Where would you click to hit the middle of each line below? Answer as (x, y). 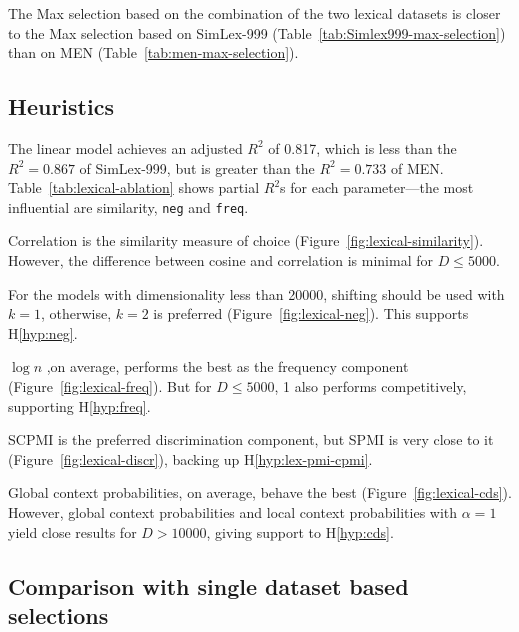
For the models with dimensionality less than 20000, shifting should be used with (256, 293)
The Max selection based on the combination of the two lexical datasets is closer (254, 13)
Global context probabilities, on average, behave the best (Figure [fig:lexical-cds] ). (260, 492)
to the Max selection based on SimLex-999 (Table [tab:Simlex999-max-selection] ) (257, 32)
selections (58, 614)
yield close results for (72, 531)
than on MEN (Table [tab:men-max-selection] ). (153, 52)
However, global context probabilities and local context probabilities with (233, 511)
